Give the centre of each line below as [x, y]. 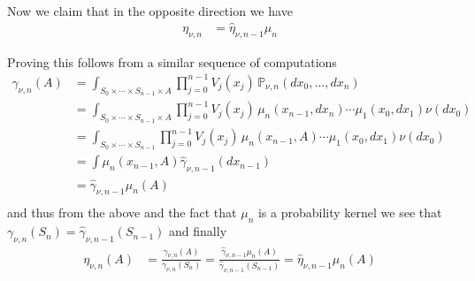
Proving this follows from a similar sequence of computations [172, 61]
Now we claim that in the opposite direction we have [150, 11]
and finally [198, 231]
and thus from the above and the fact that [122, 213]
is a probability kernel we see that [350, 213]
